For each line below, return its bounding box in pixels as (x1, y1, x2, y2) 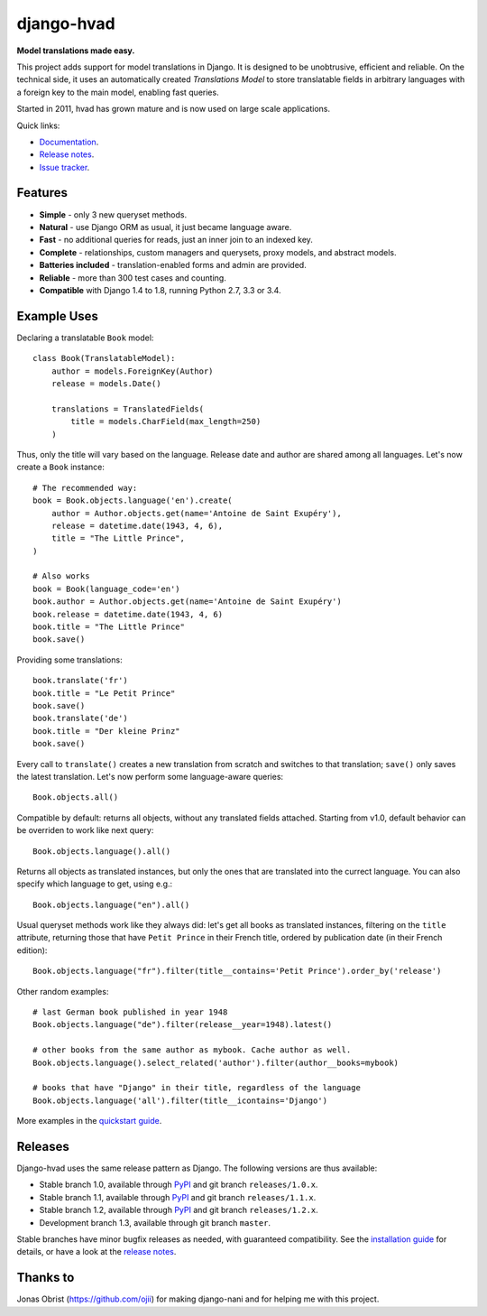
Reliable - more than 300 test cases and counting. (39, 272, 227, 283)
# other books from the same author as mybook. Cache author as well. (32, 1045, 352, 1055)
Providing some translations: (16, 654, 123, 665)
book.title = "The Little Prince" (32, 622, 185, 632)
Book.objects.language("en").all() (32, 899, 190, 910)
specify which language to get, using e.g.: (16, 878, 173, 889)
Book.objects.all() (32, 792, 119, 802)
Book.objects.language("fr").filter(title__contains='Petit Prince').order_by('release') (32, 966, 442, 977)
